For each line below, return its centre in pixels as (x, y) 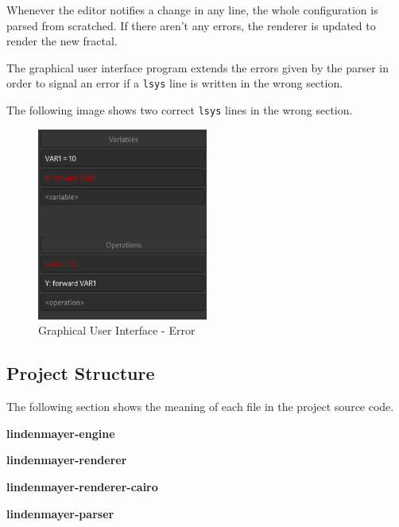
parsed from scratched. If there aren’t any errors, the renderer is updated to (191, 25)
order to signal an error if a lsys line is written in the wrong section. (175, 83)
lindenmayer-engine (61, 433)
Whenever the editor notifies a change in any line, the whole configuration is (192, 10)
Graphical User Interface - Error (117, 330)
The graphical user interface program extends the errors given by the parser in (198, 67)
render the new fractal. (62, 41)
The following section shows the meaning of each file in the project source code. (200, 407)
